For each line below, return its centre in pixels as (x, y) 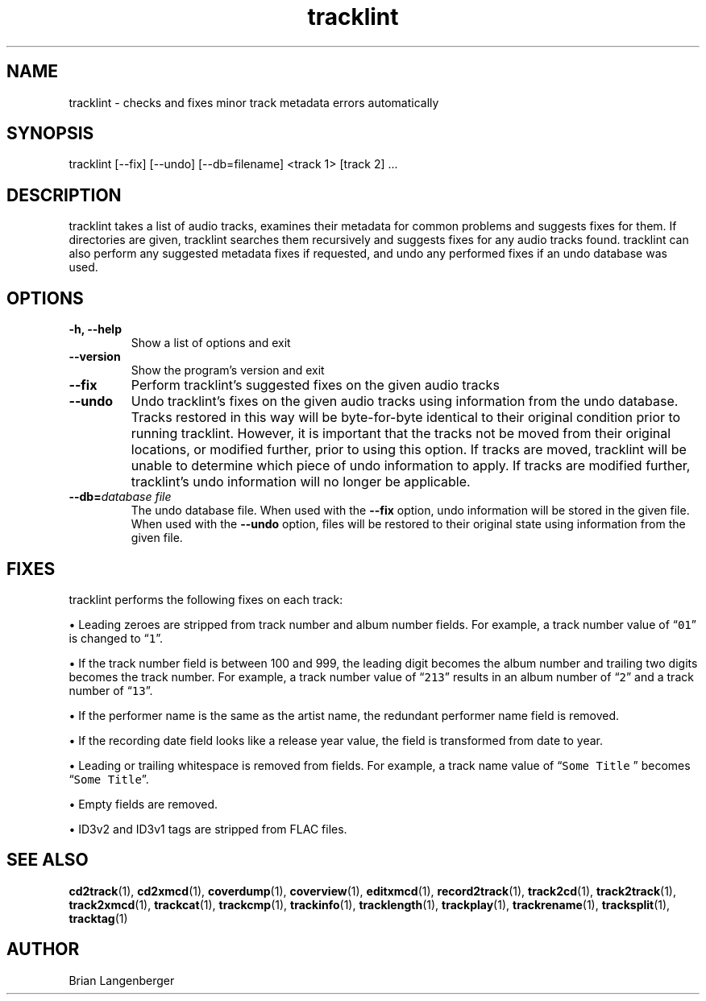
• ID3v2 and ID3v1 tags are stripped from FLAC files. (208, 829)
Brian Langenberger (122, 980)
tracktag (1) (98, 918)
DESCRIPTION (64, 195)
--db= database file (120, 497)
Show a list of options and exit (211, 343)
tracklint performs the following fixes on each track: (206, 599)
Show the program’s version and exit (228, 370)
